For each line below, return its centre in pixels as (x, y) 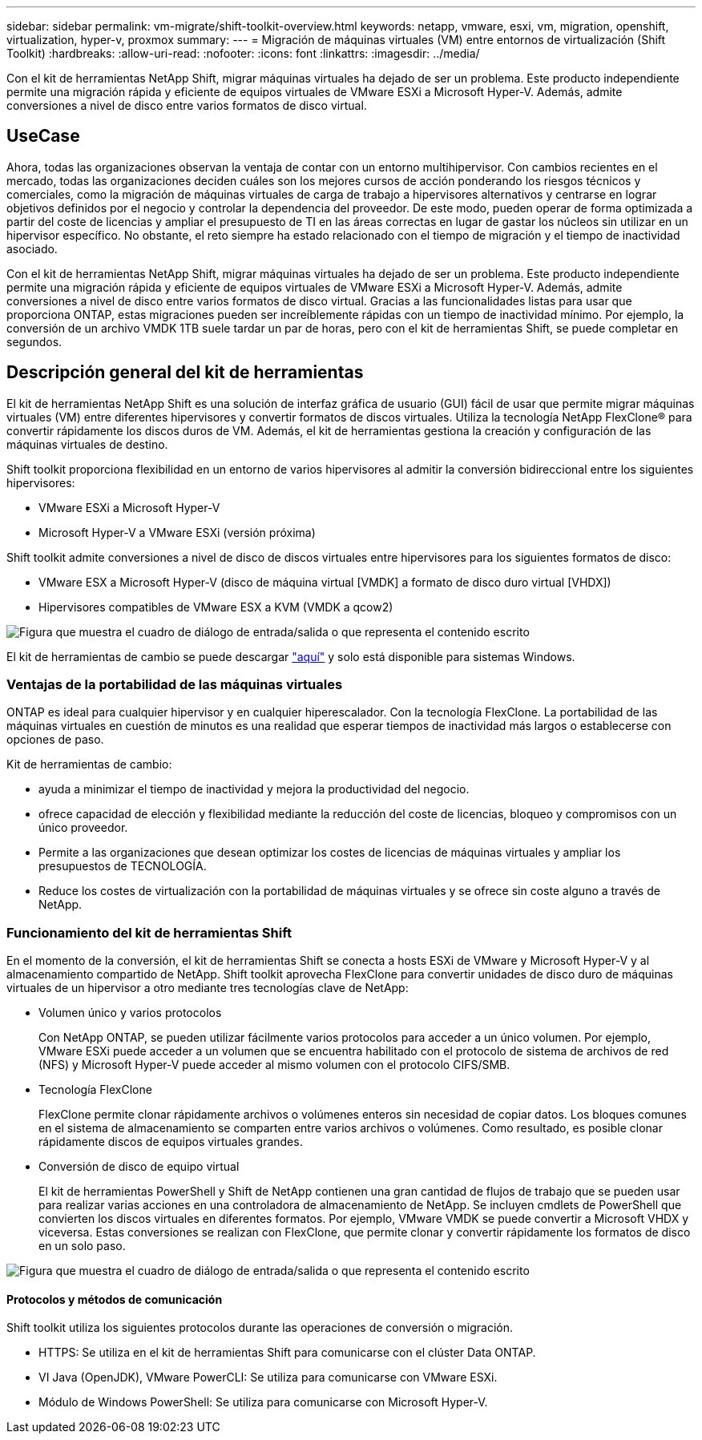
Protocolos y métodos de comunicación (115, 1299)
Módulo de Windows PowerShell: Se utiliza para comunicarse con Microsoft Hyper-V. (263, 1402)
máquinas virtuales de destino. (87, 444)
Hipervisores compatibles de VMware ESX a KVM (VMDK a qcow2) (216, 607)
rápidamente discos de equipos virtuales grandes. (171, 1142)
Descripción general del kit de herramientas (185, 373)
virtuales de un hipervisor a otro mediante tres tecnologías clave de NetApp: (208, 988)
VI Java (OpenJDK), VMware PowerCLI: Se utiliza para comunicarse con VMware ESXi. (268, 1377)
